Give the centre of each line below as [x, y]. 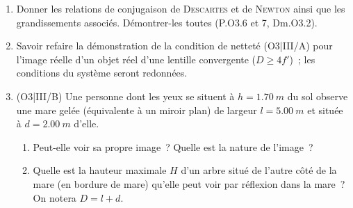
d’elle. [87, 123]
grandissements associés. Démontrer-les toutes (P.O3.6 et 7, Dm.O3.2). [167, 22]
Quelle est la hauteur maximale [100, 170]
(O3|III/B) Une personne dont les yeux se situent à [125, 96]
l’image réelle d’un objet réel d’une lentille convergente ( [136, 59]
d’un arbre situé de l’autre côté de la [259, 170]
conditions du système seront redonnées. [102, 73]
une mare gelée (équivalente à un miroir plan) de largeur [137, 110]
